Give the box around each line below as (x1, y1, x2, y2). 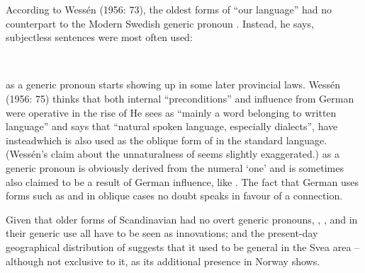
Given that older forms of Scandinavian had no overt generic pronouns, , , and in (6, 211, 358, 226)
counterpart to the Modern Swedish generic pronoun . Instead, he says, (6, 16, 314, 30)
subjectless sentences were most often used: (6, 30, 193, 45)
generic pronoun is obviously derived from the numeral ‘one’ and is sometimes (6, 160, 344, 175)
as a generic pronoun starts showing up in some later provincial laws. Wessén (6, 77, 341, 92)
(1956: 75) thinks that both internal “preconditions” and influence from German (6, 91, 354, 105)
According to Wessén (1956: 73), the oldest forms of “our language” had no (6, 2, 332, 16)
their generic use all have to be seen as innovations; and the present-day (6, 226, 318, 240)
